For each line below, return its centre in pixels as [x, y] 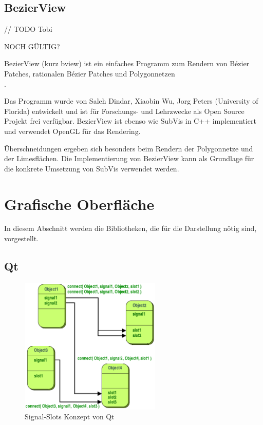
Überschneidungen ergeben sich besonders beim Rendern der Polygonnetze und [129, 148]
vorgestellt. [22, 238]
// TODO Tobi [28, 29]
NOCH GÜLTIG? [32, 46]
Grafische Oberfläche [79, 204]
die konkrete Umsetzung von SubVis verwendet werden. [92, 168]
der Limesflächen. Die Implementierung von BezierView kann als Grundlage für [129, 158]
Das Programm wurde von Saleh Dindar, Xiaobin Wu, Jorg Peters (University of [131, 101]
